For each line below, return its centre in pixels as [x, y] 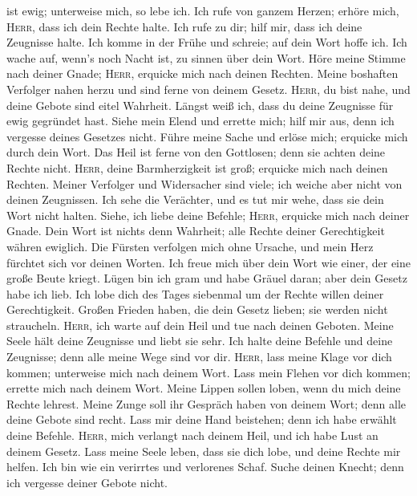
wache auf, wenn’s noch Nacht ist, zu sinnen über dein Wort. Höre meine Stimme [206, 57]
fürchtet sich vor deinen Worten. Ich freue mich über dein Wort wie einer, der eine [208, 262]
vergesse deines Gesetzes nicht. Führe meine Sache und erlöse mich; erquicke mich [207, 136]
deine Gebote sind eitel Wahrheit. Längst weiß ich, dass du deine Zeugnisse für [200, 105]
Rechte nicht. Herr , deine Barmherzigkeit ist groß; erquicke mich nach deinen [197, 167]
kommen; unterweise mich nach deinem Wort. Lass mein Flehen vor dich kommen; [208, 372]
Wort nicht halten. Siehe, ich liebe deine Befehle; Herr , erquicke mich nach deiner [208, 215]
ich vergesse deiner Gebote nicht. [87, 482]
